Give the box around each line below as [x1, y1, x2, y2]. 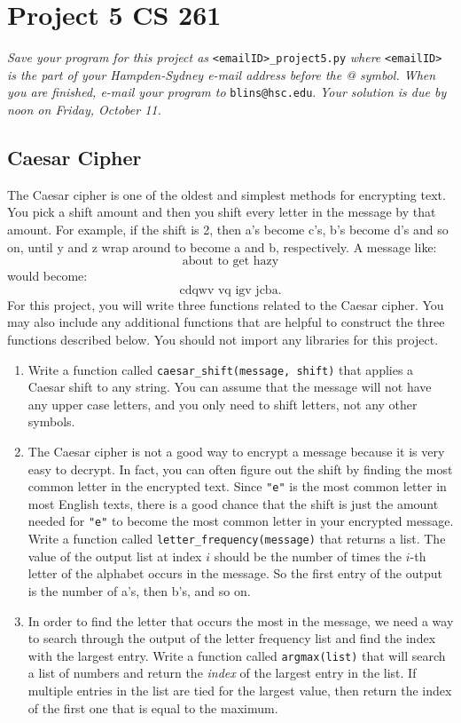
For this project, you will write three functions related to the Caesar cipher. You [7, 295, 444, 314]
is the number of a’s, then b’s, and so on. [27, 581, 251, 600]
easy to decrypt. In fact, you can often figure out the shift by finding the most [27, 459, 453, 478]
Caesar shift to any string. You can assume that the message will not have [27, 377, 432, 396]
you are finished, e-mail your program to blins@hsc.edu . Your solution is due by [7, 83, 447, 101]
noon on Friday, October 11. [7, 100, 161, 119]
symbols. [27, 412, 75, 431]
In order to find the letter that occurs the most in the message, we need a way [27, 611, 454, 630]
